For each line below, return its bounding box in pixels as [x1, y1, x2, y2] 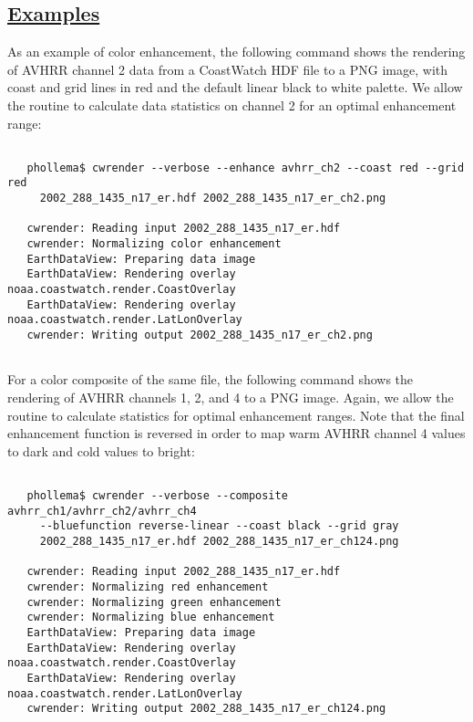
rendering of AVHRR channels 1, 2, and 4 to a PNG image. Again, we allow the [7, 387, 454, 406]
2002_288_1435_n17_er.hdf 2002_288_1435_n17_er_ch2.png [39, 192, 386, 205]
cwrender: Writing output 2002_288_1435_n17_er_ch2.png [26, 329, 373, 342]
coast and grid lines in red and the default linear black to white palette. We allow [7, 78, 463, 97]
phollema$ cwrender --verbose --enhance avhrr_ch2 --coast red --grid [26, 161, 465, 174]
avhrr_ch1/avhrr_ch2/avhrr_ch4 [7, 504, 197, 518]
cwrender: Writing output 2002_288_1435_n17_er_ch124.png [26, 702, 386, 716]
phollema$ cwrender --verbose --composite [26, 488, 288, 502]
